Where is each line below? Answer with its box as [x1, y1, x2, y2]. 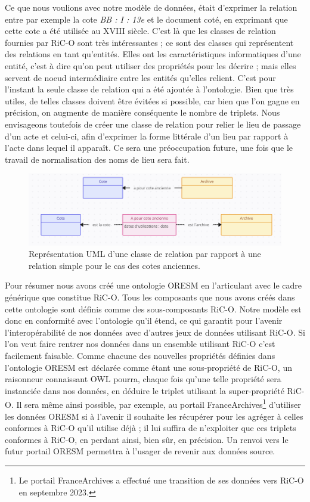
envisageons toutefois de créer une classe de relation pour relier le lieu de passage [5, 117, 301, 130]
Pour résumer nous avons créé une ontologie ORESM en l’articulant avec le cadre [5, 279, 302, 292]
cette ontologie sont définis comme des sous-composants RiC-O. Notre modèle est [5, 302, 302, 315]
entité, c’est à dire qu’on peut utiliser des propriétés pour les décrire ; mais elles [5, 59, 296, 72]
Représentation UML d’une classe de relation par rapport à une [29, 247, 261, 260]
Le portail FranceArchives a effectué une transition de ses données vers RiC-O [18, 474, 304, 486]
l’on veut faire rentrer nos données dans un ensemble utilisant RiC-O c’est [5, 337, 275, 350]
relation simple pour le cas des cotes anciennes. [29, 259, 200, 271]
